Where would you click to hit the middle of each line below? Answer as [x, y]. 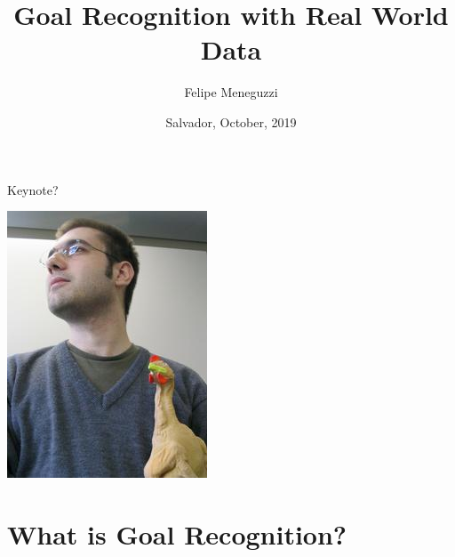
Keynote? [33, 189]
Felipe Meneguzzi [231, 92]
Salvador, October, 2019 [231, 121]
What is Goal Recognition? [177, 533]
